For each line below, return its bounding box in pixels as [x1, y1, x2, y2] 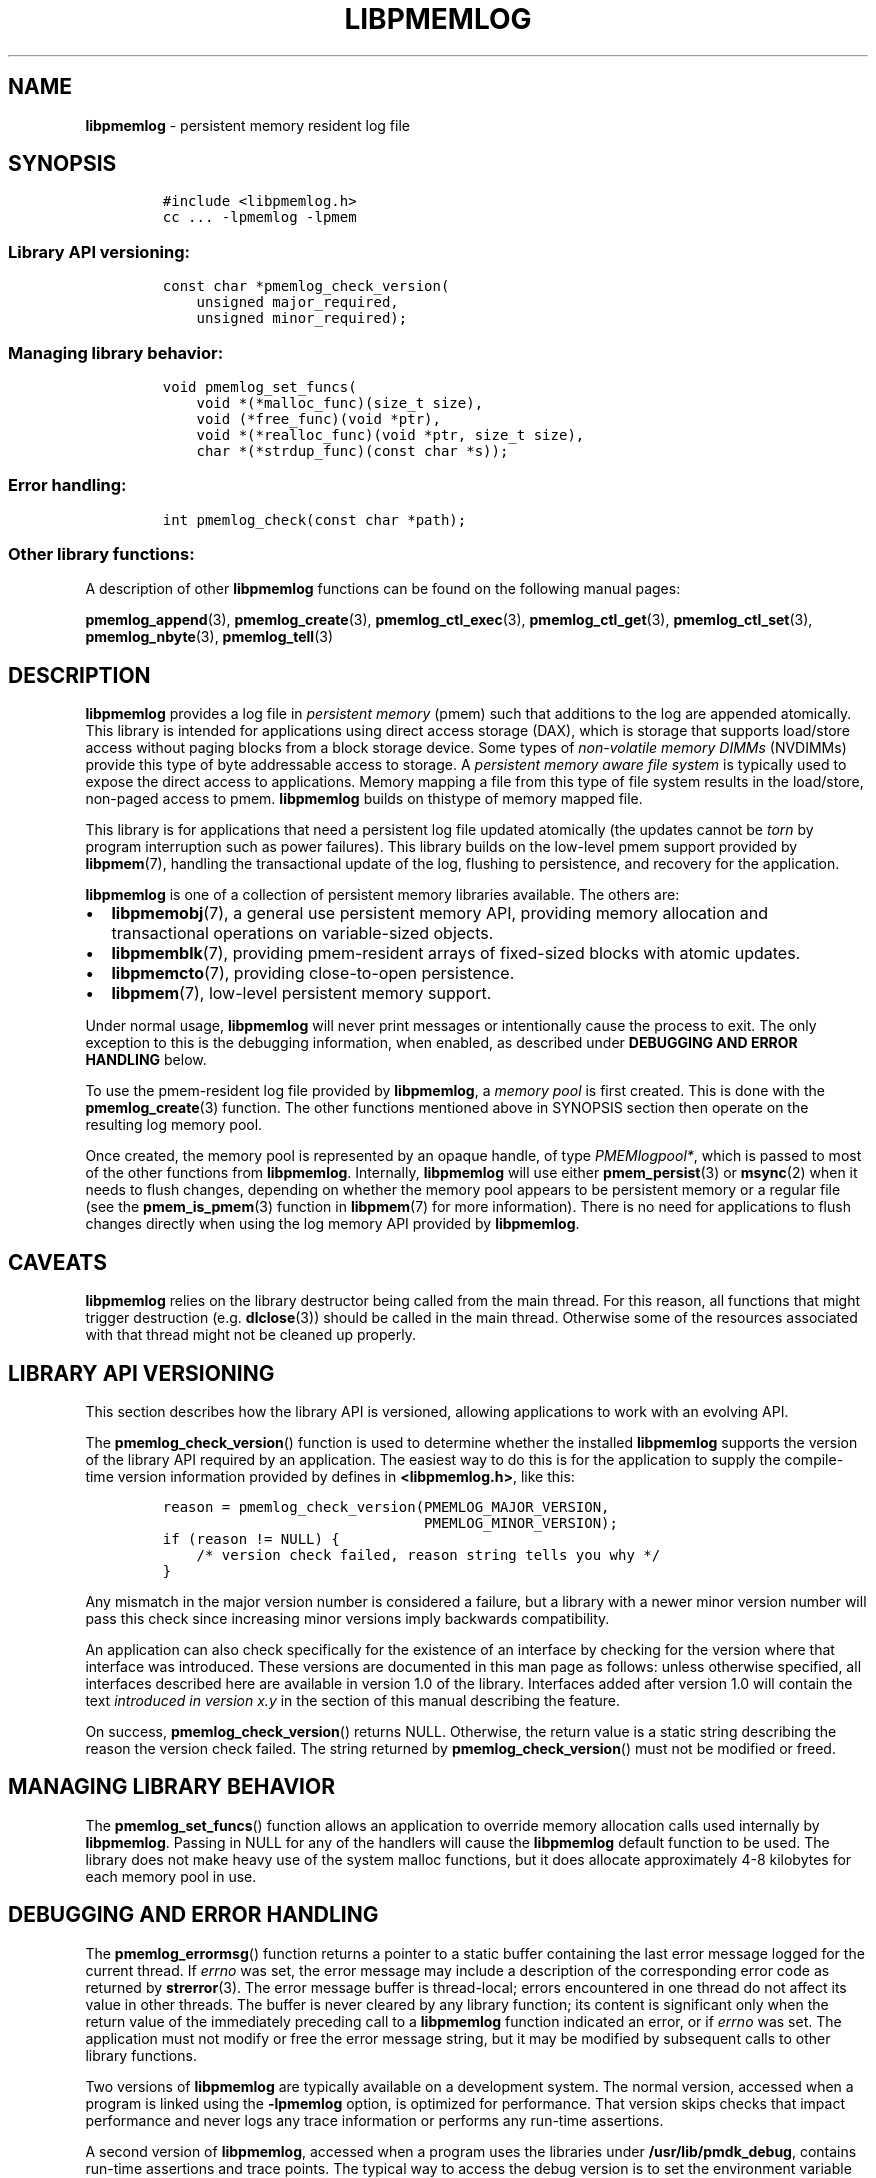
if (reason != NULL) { [162, 1530, 340, 1547]
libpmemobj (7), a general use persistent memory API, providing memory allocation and [111, 903, 768, 924]
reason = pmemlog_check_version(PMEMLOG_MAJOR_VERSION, [162, 1498, 610, 1515]
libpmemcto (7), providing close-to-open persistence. [111, 963, 515, 984]
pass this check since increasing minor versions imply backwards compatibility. [85, 1609, 610, 1627]
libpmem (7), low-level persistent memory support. [111, 983, 492, 1004]
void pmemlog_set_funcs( [162, 378, 357, 395]
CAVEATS [8, 1249, 107, 1275]
